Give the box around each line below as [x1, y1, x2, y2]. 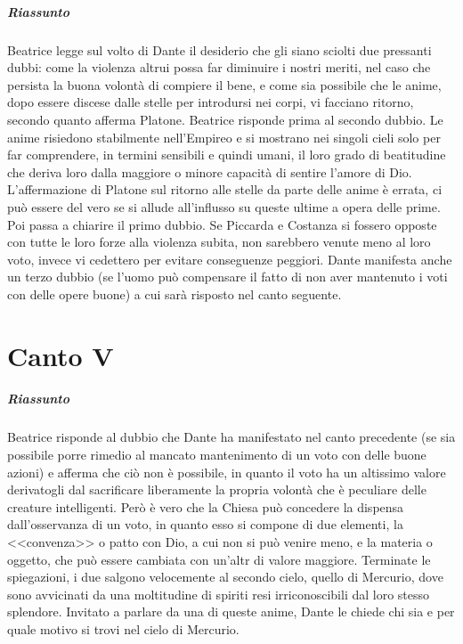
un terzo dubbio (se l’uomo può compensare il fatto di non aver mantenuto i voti [7, 267, 448, 286]
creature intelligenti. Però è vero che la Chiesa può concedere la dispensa [7, 497, 404, 516]
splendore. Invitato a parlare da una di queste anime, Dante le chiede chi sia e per [7, 602, 455, 621]
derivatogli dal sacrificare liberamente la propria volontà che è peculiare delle [7, 480, 426, 499]
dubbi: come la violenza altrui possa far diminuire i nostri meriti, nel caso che [7, 58, 431, 77]
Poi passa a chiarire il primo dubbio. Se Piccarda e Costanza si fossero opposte [7, 215, 437, 233]
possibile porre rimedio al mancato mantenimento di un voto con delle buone [7, 445, 426, 463]
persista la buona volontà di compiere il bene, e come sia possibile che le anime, [7, 75, 442, 94]
